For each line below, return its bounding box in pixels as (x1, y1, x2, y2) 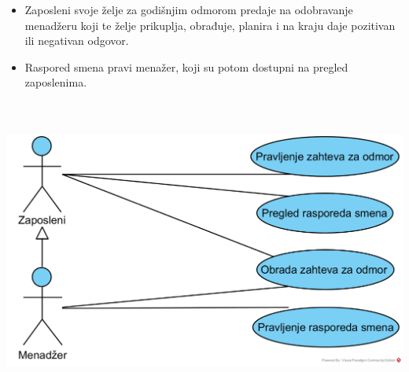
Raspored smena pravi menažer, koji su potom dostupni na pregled (24, 58, 348, 75)
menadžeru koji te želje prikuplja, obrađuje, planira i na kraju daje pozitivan (24, 17, 396, 33)
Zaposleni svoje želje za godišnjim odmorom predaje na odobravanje (24, 2, 353, 17)
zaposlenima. (24, 74, 87, 90)
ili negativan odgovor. (24, 32, 129, 49)
